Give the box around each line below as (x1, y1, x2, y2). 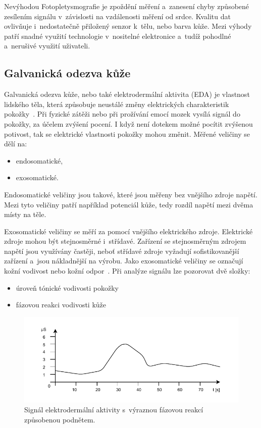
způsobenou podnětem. (24, 414, 95, 424)
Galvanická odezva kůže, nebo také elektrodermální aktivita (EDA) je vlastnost (4, 89, 250, 99)
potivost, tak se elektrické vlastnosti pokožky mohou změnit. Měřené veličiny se (4, 128, 250, 139)
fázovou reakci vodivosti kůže (16, 299, 107, 310)
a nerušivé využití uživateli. (4, 40, 90, 51)
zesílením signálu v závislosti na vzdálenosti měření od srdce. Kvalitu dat (4, 11, 231, 21)
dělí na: (4, 138, 27, 149)
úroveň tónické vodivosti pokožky (16, 282, 119, 293)
